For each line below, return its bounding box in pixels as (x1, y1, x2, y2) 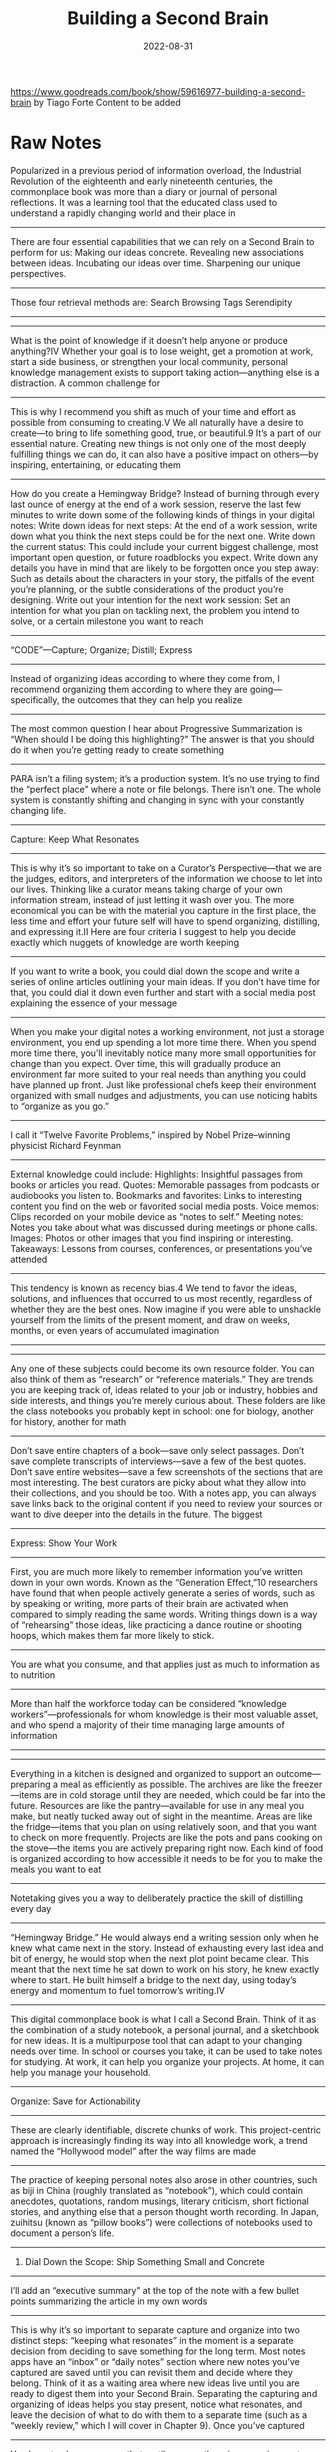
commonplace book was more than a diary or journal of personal (10, 185, 278, 197)
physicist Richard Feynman (10, 1139, 122, 1151)
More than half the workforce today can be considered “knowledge (10, 1697, 288, 1709)
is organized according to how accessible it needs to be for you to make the (10, 1852, 323, 1864)
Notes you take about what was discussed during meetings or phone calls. (10, 1221, 318, 1233)
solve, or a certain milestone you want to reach (10, 615, 204, 627)
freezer (292, 1778, 323, 1790)
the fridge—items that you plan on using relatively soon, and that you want (10, 1820, 317, 1832)
